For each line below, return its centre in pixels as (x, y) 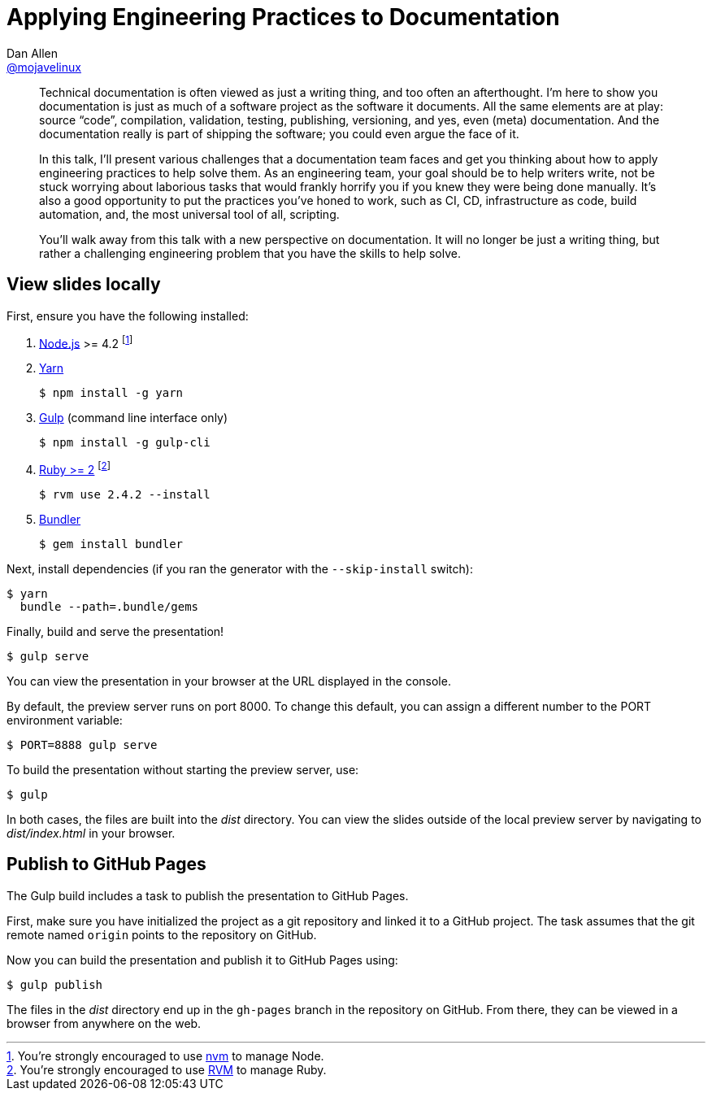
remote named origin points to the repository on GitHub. (162, 934)
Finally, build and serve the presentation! (115, 631)
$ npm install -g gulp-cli (125, 443)
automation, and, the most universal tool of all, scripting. (189, 214)
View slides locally (84, 285)
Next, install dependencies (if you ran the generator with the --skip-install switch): (240, 568)
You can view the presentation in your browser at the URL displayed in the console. (229, 681)
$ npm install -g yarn (111, 393)
